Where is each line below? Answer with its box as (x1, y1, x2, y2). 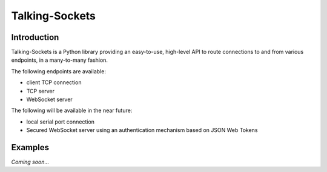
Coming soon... (11, 158, 50, 166)
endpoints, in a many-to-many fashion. (11, 56, 108, 64)
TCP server (26, 87, 54, 94)
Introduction (11, 32, 59, 42)
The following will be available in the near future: (11, 107, 133, 114)
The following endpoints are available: (11, 67, 106, 75)
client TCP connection (26, 79, 82, 86)
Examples (11, 142, 50, 153)
